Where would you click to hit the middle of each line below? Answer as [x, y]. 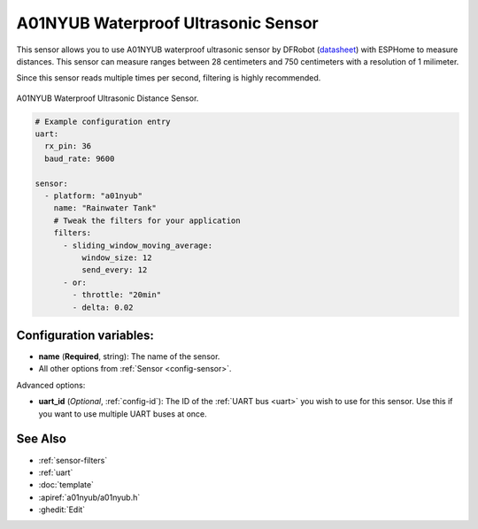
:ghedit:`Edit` [62, 510]
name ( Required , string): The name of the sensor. [129, 356]
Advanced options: [51, 385]
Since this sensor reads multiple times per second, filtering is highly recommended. [169, 78]
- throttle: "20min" [117, 295]
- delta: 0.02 [103, 307]
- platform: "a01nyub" [94, 196]
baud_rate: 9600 [80, 158]
